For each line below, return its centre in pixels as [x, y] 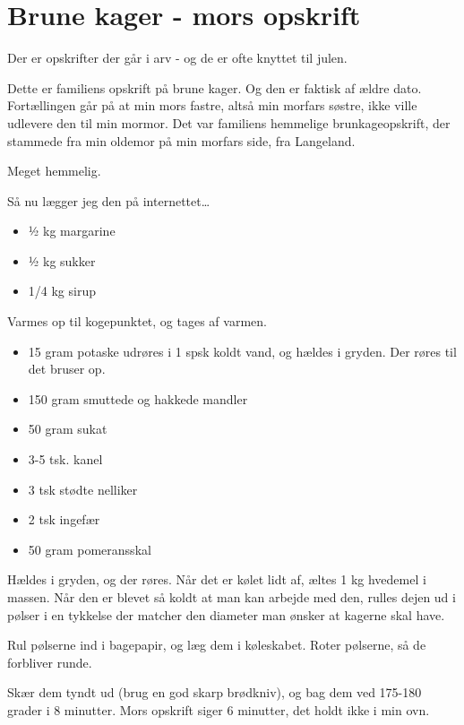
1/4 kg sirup [62, 291]
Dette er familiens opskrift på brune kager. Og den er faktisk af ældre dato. [215, 87]
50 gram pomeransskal [90, 549]
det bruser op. [67, 369]
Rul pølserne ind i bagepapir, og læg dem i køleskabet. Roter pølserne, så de [217, 645]
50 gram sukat [68, 429]
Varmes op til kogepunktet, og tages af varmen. [137, 321]
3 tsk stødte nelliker [83, 489]
